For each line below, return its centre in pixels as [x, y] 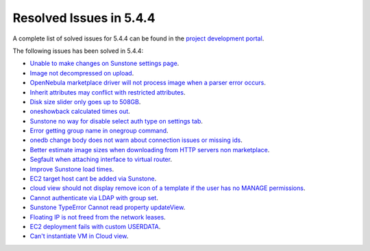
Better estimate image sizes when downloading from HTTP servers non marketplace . [150, 150]
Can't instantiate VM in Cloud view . [79, 236]
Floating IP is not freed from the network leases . [98, 217]
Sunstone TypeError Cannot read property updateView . [108, 207]
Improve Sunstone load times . [72, 169]
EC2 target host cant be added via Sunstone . [93, 179]
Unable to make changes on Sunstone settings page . [104, 63]
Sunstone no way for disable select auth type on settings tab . [116, 121]
